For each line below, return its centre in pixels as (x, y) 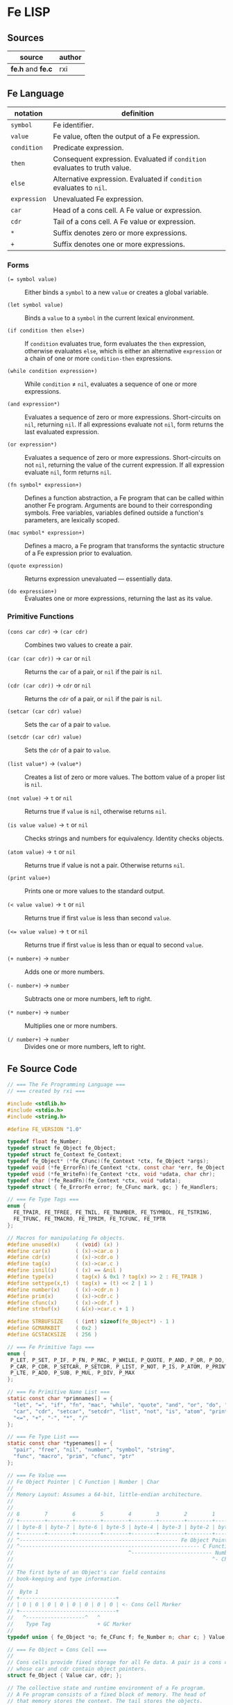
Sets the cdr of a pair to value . (68, 750)
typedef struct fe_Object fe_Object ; (62, 1148)
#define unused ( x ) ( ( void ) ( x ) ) (63, 1244)
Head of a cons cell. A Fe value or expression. (128, 210)
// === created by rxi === (46, 1091)
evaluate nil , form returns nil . (68, 472)
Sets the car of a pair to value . (68, 725)
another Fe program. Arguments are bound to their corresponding (119, 506)
